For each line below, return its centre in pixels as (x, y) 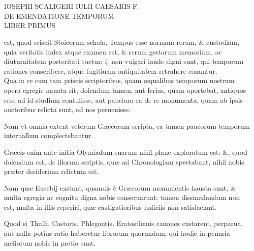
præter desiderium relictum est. (51, 171)
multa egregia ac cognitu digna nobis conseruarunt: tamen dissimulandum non (122, 197)
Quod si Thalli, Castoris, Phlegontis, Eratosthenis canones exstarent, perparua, (124, 223)
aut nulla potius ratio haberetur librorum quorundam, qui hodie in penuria (117, 233)
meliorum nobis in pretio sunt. (50, 242)
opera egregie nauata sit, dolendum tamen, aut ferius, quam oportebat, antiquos (125, 90)
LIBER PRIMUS (30, 25)
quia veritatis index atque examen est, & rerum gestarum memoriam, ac (113, 51)
